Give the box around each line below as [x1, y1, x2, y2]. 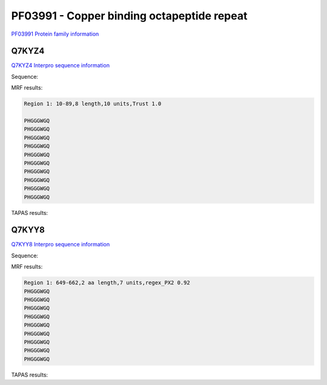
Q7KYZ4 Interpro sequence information [11, 62, 110, 69]
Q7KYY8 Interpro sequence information [11, 241, 110, 248]
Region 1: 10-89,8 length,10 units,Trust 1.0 [24, 100, 162, 107]
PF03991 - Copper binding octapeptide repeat [11, 9, 248, 22]
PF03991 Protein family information [11, 30, 99, 38]
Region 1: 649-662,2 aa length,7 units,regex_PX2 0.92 [24, 279, 190, 286]
